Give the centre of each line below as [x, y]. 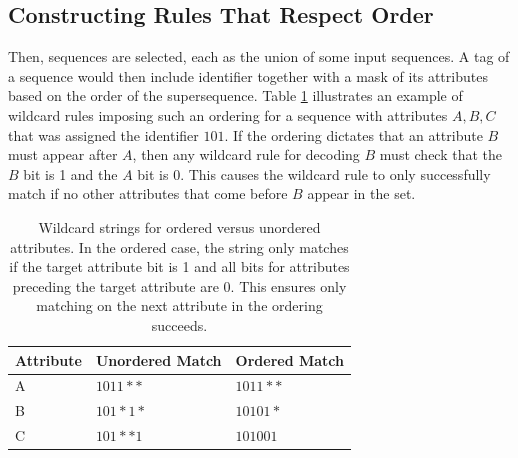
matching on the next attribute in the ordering [179, 305]
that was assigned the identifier [103, 134]
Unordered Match [158, 359]
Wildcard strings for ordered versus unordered [179, 226]
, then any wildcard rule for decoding [246, 154]
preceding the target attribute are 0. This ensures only [179, 285]
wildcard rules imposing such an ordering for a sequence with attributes [228, 114]
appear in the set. [361, 193]
